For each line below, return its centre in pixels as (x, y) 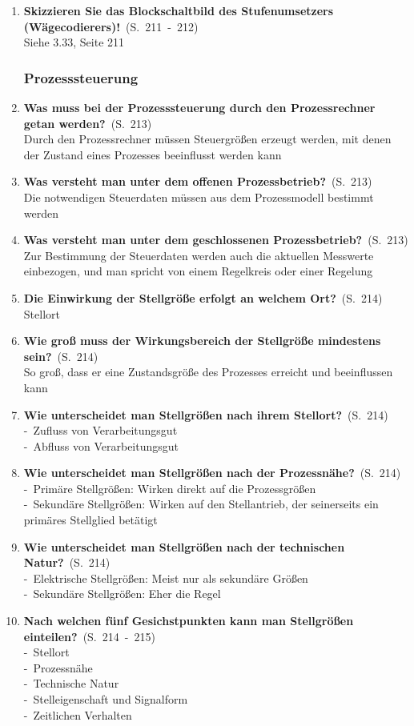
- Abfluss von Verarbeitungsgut (101, 445)
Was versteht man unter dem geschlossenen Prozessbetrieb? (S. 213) (216, 240)
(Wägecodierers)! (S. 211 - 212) (111, 26)
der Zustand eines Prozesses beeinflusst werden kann (153, 154)
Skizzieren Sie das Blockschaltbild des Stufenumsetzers (179, 10)
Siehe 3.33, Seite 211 (74, 42)
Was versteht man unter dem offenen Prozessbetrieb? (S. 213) (198, 181)
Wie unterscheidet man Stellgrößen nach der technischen (184, 546)
